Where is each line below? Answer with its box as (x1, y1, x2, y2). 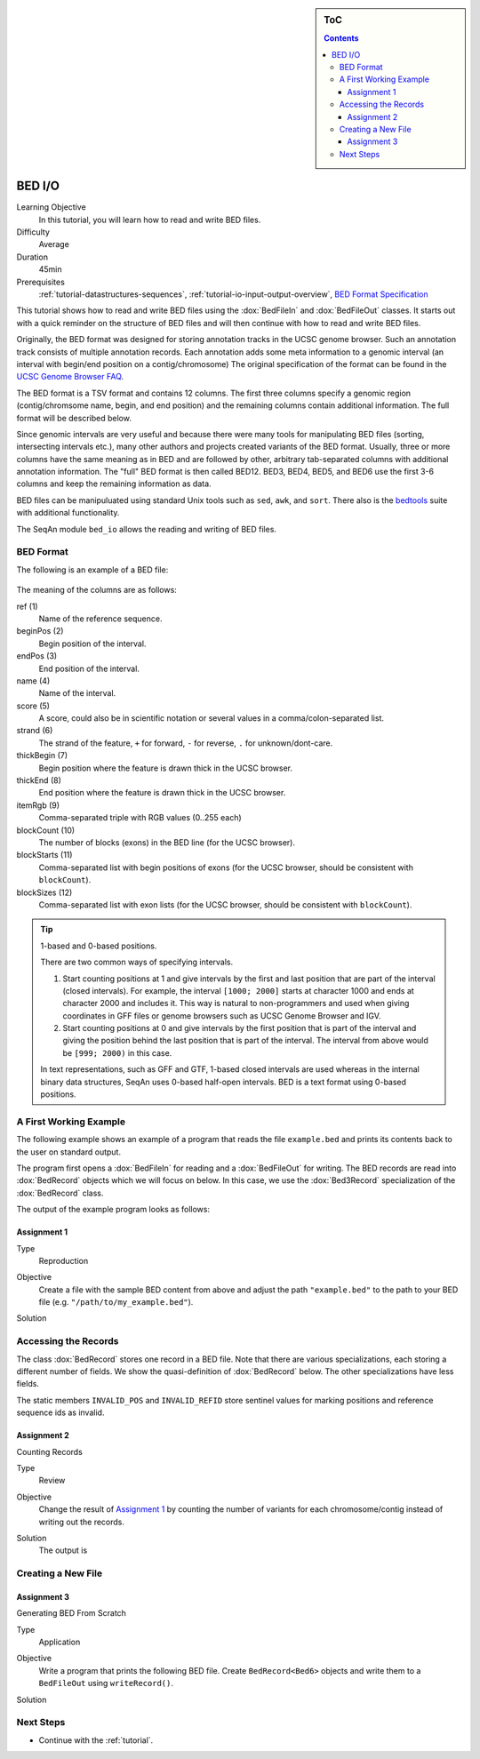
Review (38, 1475, 66, 1486)
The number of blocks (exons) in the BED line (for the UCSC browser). (38, 836, 296, 848)
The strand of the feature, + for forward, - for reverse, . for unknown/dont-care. (38, 738, 333, 748)
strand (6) (16, 725, 53, 736)
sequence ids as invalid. (16, 1407, 105, 1418)
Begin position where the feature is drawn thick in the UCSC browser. (38, 763, 293, 773)
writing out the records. (38, 1516, 124, 1527)
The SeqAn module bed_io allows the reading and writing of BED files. (16, 524, 277, 534)
